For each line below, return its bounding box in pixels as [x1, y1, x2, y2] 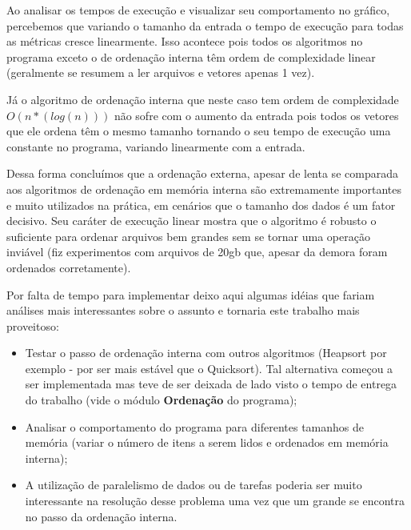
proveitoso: [6, 317, 59, 334]
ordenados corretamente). [6, 259, 131, 275]
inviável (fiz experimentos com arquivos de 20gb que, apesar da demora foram [6, 243, 388, 260]
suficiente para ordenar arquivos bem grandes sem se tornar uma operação [6, 227, 370, 244]
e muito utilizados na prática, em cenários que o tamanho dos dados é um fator [6, 196, 396, 213]
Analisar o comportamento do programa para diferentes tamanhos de [25, 418, 364, 435]
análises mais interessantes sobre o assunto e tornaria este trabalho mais [6, 302, 360, 319]
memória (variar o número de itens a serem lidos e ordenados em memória [25, 434, 389, 451]
